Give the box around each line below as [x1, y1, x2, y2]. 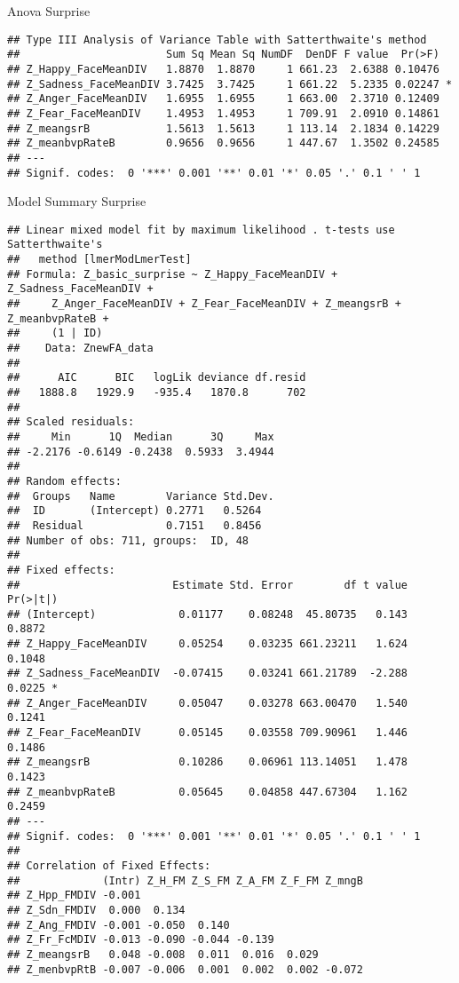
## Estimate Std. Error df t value [7, 578, 408, 591]
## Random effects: [7, 474, 122, 488]
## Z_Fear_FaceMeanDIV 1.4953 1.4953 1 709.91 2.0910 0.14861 [7, 107, 439, 120]
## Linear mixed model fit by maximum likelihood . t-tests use [7, 223, 395, 236]
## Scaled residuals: [7, 416, 135, 429]
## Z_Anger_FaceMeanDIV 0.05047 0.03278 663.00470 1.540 [7, 696, 408, 710]
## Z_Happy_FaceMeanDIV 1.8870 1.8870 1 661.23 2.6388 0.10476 [7, 62, 439, 75]
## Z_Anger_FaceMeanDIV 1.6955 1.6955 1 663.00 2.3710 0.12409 [7, 92, 439, 106]
